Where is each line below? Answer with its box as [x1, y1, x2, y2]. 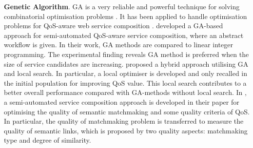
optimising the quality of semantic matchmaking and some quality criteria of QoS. [4, 106, 250, 116]
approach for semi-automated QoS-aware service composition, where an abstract [4, 30, 244, 40]
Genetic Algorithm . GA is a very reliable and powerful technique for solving [4, 1, 240, 11]
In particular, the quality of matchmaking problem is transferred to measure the [4, 116, 244, 126]
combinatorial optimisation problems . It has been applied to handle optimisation [4, 11, 247, 21]
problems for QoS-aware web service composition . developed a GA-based [4, 20, 223, 31]
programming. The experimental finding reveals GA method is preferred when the [4, 49, 249, 59]
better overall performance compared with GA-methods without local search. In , [4, 87, 247, 97]
